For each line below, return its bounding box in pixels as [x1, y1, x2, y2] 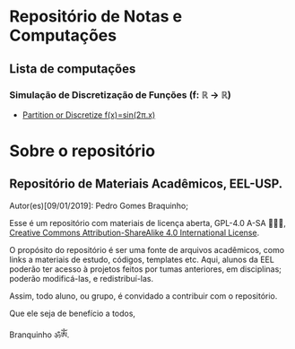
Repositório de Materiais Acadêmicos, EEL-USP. [9, 177, 283, 192]
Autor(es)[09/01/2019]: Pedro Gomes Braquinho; [9, 200, 188, 211]
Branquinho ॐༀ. [9, 329, 70, 340]
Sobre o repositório [9, 141, 155, 161]
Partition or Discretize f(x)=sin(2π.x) [22, 109, 156, 120]
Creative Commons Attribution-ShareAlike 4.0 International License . [9, 227, 260, 238]
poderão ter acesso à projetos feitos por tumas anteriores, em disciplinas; [9, 263, 282, 275]
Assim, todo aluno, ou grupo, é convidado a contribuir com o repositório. [9, 290, 278, 301]
